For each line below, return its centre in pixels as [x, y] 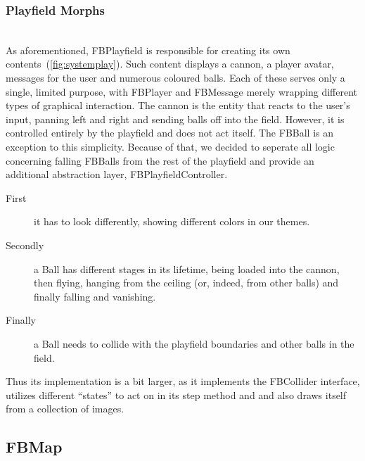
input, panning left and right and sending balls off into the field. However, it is [175, 119]
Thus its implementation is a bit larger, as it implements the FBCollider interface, [183, 381]
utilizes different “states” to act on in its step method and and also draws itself [176, 394]
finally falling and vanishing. [95, 296]
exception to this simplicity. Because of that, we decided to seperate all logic [170, 146]
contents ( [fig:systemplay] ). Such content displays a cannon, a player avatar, [170, 64]
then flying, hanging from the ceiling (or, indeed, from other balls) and [186, 283]
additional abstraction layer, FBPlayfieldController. [117, 174]
